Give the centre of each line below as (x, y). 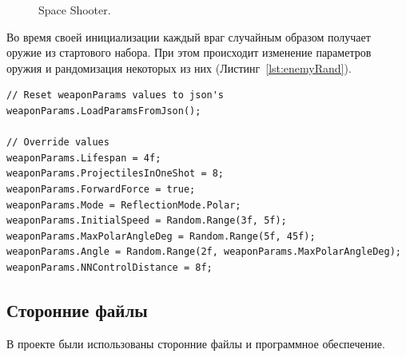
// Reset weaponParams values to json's (115, 95)
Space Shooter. (75, 10)
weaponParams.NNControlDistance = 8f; (109, 267)
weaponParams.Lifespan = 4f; (84, 158)
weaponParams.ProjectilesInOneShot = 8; (115, 174)
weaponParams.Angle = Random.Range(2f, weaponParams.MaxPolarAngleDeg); (204, 252)
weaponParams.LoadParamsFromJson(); (104, 111)
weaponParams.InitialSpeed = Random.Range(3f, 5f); (147, 221)
